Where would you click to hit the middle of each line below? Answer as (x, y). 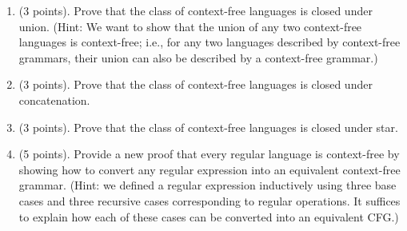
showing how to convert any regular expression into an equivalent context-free (209, 169)
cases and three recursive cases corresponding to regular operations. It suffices (209, 200)
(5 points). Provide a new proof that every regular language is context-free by (209, 154)
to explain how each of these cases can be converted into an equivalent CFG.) (209, 216)
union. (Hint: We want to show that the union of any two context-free (190, 26)
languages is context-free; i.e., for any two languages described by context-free (209, 42)
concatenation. (54, 100)
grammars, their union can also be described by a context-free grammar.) (198, 57)
